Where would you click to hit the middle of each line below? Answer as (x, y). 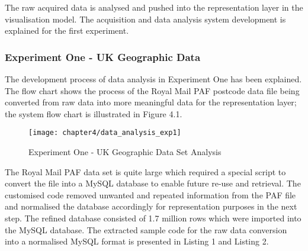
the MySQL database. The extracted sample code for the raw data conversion (146, 229)
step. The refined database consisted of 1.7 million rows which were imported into (153, 218)
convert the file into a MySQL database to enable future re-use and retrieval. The (153, 183)
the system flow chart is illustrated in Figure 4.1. (94, 113)
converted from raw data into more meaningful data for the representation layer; (151, 102)
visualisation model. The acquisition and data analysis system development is (145, 19)
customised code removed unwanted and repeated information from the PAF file (150, 194)
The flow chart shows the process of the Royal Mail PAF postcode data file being (152, 90)
